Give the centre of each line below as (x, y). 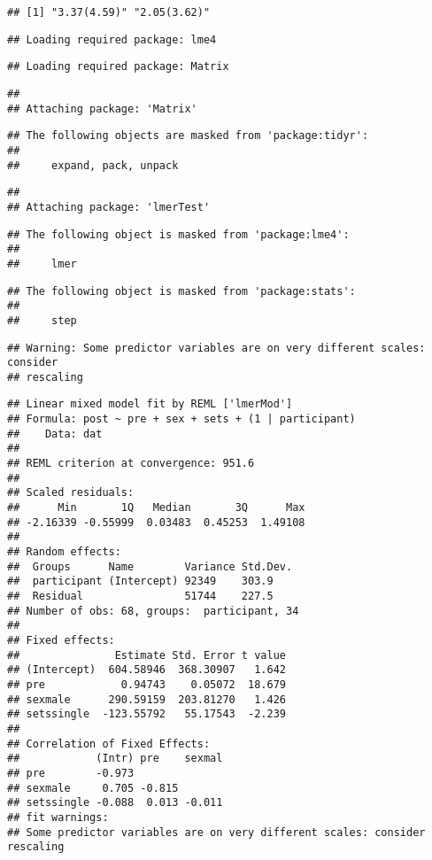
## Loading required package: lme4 (112, 39)
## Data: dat (55, 434)
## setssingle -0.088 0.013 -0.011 (115, 803)
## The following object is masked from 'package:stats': (181, 291)
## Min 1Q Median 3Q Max (156, 508)
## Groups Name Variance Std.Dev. (150, 566)
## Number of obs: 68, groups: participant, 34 (153, 611)
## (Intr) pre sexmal (115, 759)
